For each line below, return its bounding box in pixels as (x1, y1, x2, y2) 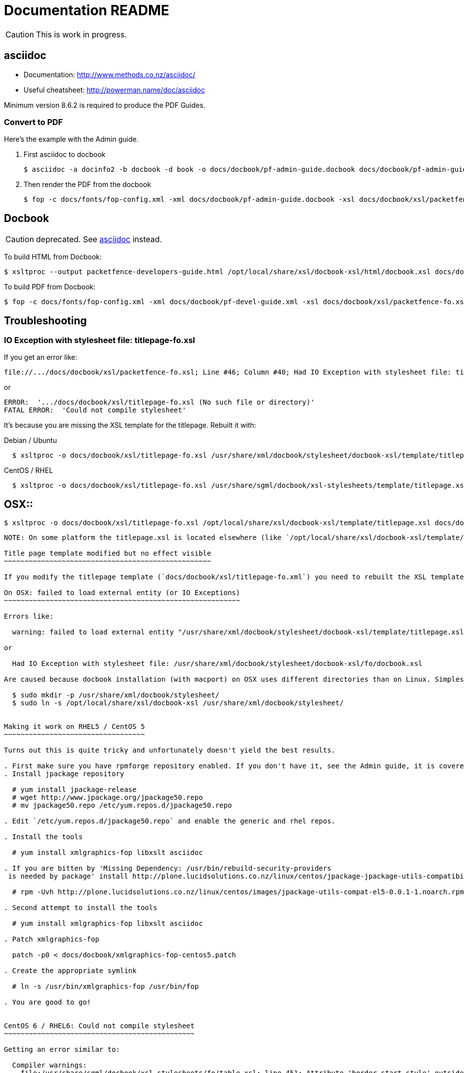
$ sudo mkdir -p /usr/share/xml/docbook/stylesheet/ (12, 691, 220, 699)
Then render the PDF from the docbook (24, 180, 151, 189)
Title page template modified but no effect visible (4, 549, 211, 558)
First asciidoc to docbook (24, 150, 106, 159)
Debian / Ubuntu (4, 436, 57, 445)
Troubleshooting (4, 314, 87, 327)
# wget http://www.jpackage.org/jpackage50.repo (12, 793, 203, 802)
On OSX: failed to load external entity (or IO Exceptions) (4, 589, 240, 597)
